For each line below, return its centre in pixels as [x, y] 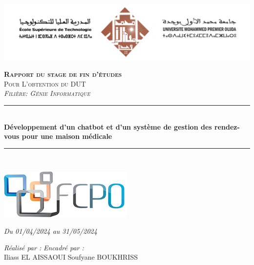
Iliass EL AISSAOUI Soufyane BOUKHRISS [71, 257]
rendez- [227, 126]
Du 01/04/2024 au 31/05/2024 [51, 231]
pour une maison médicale [67, 136]
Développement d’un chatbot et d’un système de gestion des [108, 126]
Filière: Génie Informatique [47, 93]
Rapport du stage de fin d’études [63, 74]
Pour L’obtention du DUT [45, 83]
